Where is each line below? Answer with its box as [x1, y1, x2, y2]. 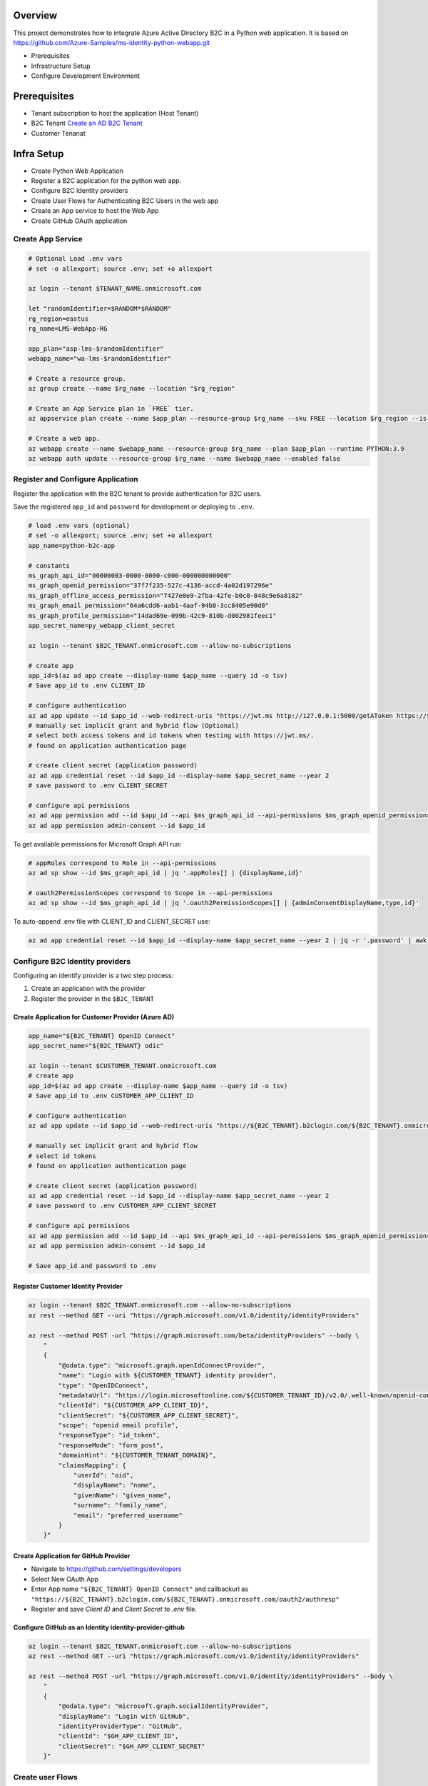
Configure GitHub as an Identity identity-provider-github [13, 1622, 185, 1632]
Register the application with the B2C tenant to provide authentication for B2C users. [13, 489, 262, 498]
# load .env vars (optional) [28, 522, 131, 530]
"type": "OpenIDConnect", [58, 1381, 149, 1390]
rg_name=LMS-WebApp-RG [28, 324, 108, 332]
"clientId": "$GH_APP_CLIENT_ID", [58, 1732, 179, 1740]
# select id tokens [28, 1152, 96, 1160]
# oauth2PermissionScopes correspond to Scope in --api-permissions [28, 889, 273, 897]
